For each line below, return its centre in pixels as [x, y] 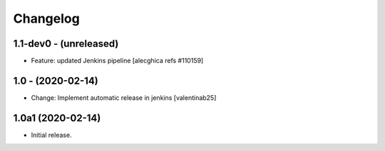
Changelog [46, 18]
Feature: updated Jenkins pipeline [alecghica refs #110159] [117, 61]
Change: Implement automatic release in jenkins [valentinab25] [124, 97]
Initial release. [51, 135]
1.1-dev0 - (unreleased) [66, 44]
